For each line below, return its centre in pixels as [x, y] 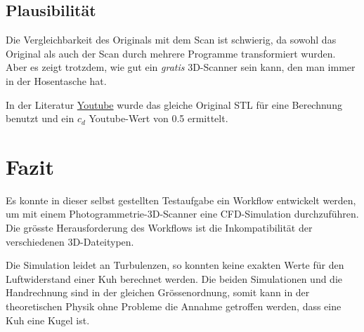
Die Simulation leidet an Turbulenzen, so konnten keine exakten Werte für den [175, 265]
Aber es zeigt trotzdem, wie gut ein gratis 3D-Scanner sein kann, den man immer [181, 67]
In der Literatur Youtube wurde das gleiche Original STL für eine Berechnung [174, 104]
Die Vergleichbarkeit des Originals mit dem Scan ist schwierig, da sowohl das [171, 40]
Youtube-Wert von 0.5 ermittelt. [158, 118]
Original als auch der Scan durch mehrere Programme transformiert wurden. [171, 53]
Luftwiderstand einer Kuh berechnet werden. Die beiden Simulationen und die [174, 278]
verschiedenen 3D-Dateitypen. [70, 241]
